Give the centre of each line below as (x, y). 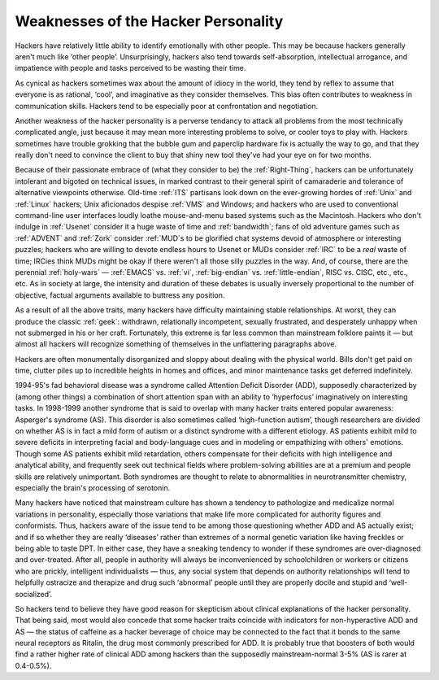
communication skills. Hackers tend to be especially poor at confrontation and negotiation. (167, 106)
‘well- (398, 582)
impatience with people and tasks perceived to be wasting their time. (130, 68)
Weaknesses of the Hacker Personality (149, 21)
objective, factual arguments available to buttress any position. (120, 295)
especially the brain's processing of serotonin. (93, 488)
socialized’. (34, 594)
